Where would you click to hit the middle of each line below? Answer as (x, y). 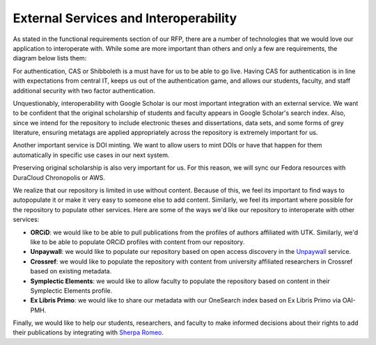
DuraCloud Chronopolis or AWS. (59, 177)
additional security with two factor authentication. (84, 90)
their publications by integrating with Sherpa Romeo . (88, 332)
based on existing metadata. (71, 271)
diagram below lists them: (50, 58)
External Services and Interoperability (125, 18)
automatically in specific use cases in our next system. (91, 155)
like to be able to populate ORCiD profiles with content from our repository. (138, 242)
